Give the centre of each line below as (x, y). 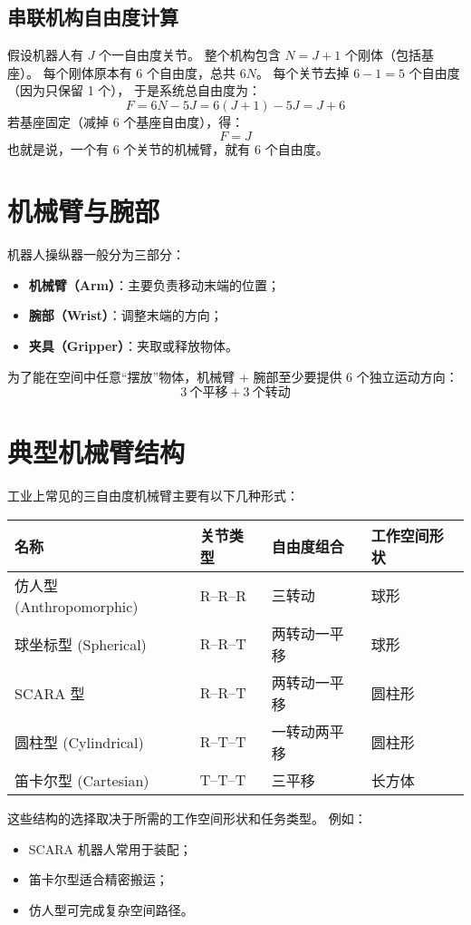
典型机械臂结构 (96, 452)
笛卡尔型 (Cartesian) (82, 780)
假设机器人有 (45, 55)
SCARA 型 (50, 693)
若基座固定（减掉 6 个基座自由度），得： (126, 121)
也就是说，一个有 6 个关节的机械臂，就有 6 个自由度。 (168, 148)
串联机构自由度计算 (93, 17)
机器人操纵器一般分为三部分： (96, 254)
